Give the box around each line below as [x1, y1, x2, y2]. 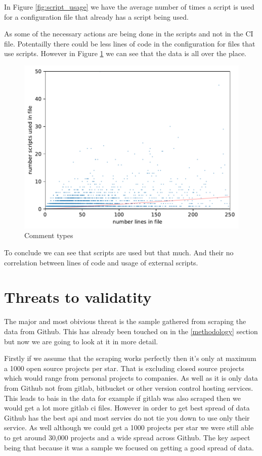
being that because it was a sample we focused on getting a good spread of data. [4, 442, 254, 452]
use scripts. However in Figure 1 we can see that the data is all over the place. [4, 48, 246, 59]
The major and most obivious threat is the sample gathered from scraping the [4, 316, 246, 327]
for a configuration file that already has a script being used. [4, 11, 189, 22]
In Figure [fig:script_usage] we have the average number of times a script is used [4, 2, 254, 12]
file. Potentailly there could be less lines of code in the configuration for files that [4, 38, 255, 49]
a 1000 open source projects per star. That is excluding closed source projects [4, 362, 244, 373]
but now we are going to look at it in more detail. [4, 336, 158, 346]
